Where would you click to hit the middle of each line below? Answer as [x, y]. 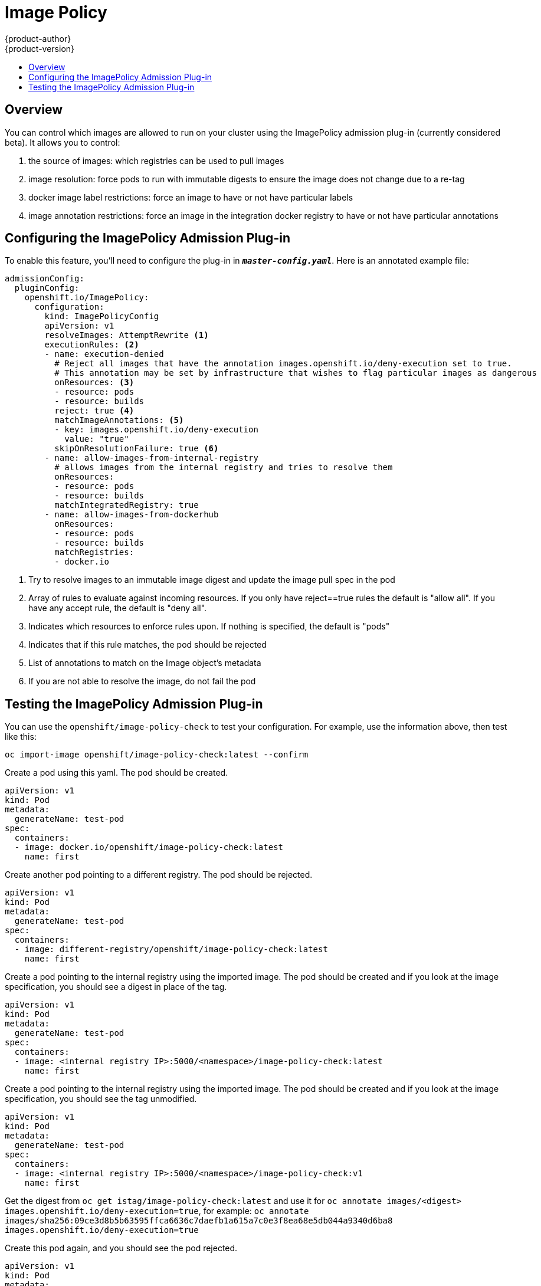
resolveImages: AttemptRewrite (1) [127, 335]
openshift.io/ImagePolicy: [87, 298]
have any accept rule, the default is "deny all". [118, 608]
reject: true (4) [94, 411]
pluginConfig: [47, 288]
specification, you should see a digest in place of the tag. [116, 987]
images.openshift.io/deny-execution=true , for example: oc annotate [157, 1211]
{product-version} [40, 48]
